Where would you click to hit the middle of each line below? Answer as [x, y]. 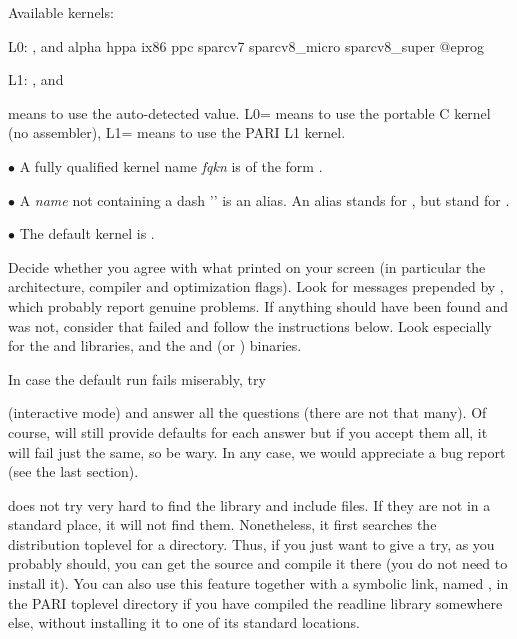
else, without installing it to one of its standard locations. [184, 622]
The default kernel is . [87, 233]
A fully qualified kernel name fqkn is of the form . [171, 165]
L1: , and [36, 79]
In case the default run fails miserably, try [137, 378]
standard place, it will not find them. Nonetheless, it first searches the [222, 524]
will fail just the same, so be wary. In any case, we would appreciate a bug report [257, 451]
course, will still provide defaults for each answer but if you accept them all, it [248, 431]
